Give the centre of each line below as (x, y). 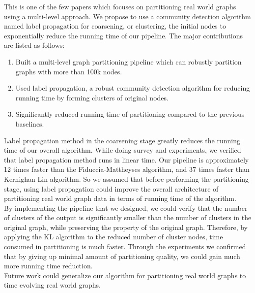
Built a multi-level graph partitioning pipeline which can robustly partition (128, 61)
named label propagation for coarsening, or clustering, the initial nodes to (115, 26)
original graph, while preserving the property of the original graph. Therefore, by (126, 227)
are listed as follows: (34, 45)
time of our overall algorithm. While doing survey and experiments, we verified (123, 150)
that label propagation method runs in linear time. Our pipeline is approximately (127, 159)
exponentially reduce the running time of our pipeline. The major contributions (124, 35)
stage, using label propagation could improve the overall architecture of (111, 188)
